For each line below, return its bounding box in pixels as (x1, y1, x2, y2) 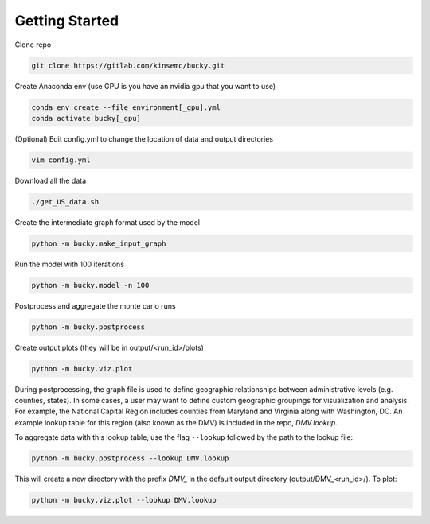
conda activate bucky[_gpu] (31, 114, 141, 122)
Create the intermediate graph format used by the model (14, 217, 201, 227)
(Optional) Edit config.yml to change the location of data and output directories (14, 134, 274, 143)
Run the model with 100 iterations (14, 259, 125, 269)
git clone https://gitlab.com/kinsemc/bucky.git (31, 60, 225, 70)
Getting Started (14, 12, 119, 29)
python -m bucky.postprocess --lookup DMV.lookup (31, 454, 229, 463)
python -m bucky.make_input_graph (31, 239, 166, 248)
